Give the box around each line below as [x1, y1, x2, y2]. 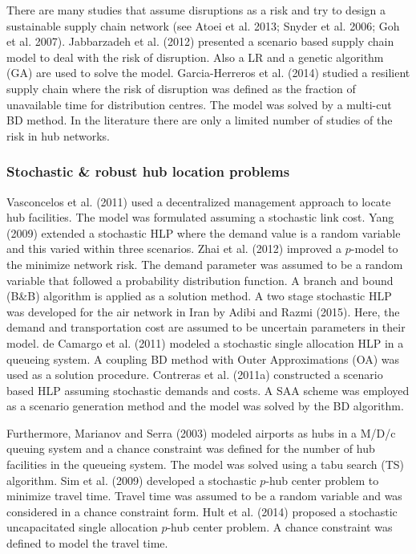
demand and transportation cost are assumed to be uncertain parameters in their [6, 319, 406, 336]
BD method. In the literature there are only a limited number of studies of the [6, 112, 393, 128]
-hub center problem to [265, 471, 379, 488]
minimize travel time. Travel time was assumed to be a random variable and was [6, 487, 402, 504]
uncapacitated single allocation [6, 519, 158, 536]
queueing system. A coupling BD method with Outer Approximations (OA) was [6, 350, 399, 367]
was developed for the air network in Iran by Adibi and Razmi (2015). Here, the [6, 303, 400, 320]
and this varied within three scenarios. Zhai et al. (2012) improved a [6, 240, 342, 257]
